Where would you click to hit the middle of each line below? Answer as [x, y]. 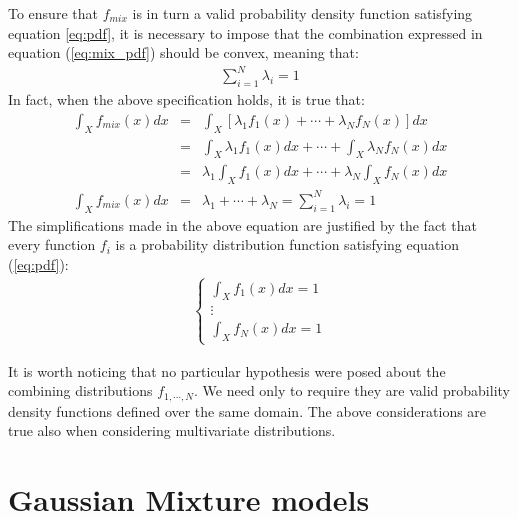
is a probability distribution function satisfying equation [287, 244]
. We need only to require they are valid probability [352, 390]
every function [52, 244]
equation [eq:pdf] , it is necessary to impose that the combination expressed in [245, 32]
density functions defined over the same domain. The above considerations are [247, 410]
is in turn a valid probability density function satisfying [302, 13]
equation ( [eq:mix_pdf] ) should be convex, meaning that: [183, 52]
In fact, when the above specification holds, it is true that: [186, 99]
